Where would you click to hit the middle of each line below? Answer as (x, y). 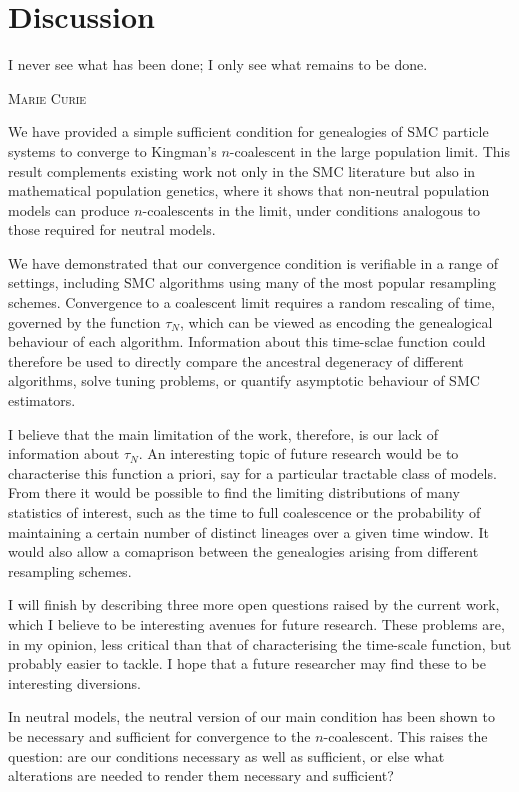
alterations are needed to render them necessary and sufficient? (201, 775)
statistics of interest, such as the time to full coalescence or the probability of (244, 512)
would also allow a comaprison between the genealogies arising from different (243, 551)
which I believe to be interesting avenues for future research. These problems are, (256, 623)
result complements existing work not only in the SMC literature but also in (242, 170)
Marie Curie (47, 97)
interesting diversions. (74, 682)
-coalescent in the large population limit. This (370, 150)
